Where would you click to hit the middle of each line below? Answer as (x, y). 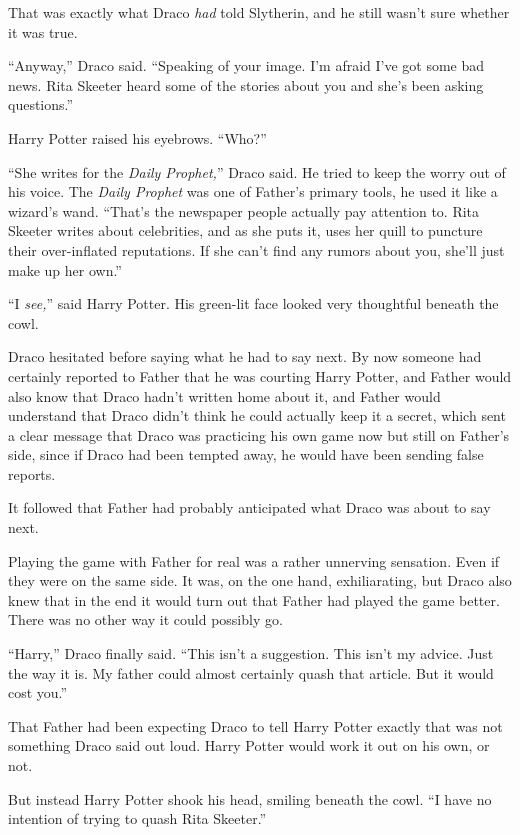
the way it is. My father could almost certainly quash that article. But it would (251, 672)
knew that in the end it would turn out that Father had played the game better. (254, 599)
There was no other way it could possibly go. (145, 619)
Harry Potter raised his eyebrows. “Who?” (137, 137)
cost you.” (38, 692)
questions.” (41, 104)
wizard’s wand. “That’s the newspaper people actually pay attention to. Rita (244, 210)
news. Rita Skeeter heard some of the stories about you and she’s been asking (246, 84)
